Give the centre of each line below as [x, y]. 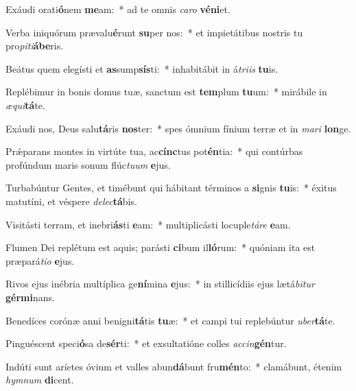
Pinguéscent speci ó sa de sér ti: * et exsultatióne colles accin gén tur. [146, 343]
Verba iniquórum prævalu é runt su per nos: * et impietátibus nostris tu [154, 32]
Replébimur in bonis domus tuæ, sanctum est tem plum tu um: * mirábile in [166, 92]
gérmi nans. [30, 297]
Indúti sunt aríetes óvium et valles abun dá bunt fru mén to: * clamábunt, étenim [174, 366]
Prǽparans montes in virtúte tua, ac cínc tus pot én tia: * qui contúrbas [154, 151]
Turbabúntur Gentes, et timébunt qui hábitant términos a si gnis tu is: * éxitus [171, 188]
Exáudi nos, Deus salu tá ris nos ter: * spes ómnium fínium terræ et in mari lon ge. [178, 128]
